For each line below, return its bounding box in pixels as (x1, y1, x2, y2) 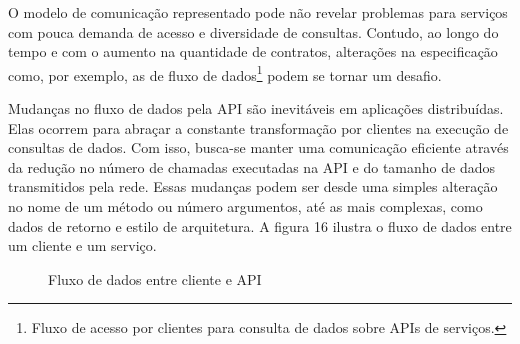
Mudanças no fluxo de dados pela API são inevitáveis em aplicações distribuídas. (8, 98, 504, 119)
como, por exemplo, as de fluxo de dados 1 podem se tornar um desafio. (8, 61, 442, 85)
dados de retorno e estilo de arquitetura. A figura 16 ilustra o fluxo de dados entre (8, 215, 512, 236)
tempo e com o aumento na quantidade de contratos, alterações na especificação (8, 41, 498, 62)
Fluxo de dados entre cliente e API (48, 268, 262, 289)
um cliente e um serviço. (8, 235, 157, 256)
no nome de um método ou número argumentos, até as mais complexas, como (8, 196, 483, 216)
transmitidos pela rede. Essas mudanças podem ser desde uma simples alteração (8, 176, 498, 197)
